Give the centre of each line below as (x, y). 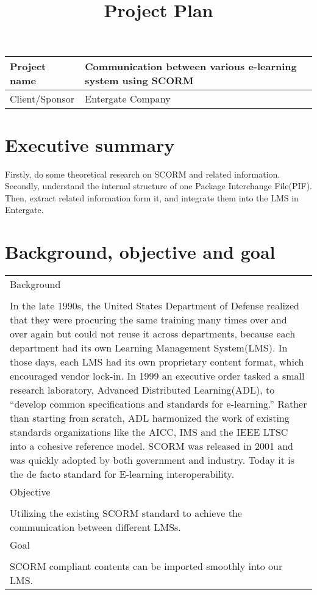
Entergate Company (128, 99)
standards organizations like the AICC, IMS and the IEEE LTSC (149, 432)
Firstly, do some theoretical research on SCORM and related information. (143, 174)
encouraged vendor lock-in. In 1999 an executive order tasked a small (157, 376)
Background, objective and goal (140, 252)
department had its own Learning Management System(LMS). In (149, 348)
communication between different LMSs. (95, 527)
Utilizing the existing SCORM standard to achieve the (126, 513)
